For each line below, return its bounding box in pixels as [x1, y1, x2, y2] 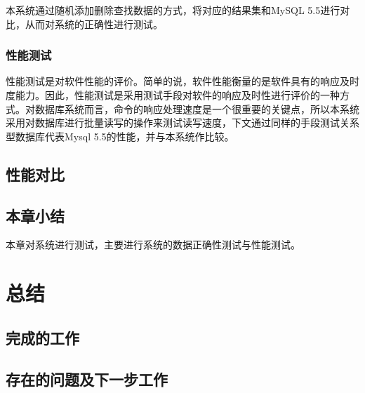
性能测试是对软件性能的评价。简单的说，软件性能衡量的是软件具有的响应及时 [6, 74, 359, 88]
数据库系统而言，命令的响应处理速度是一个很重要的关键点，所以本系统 [34, 101, 359, 116]
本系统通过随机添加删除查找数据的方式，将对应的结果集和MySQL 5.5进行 [6, 3, 340, 17]
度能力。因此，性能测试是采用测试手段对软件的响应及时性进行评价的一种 [6, 88, 340, 102]
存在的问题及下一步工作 [6, 368, 168, 389]
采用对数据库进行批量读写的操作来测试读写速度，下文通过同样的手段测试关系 [6, 115, 359, 130]
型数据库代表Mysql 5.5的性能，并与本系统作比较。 [6, 128, 234, 143]
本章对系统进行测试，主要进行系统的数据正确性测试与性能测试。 [6, 237, 300, 252]
